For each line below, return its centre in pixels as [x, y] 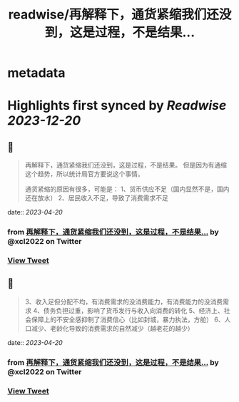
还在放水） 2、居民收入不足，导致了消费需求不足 [97, 198]
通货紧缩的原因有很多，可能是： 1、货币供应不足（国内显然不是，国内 [127, 189]
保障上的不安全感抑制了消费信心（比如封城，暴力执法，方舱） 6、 [128, 319]
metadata [36, 73]
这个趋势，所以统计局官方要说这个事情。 [84, 174]
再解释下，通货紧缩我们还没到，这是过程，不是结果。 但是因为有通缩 [126, 165]
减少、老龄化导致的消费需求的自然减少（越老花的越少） [112, 328]
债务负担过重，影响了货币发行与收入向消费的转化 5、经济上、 [134, 310]
